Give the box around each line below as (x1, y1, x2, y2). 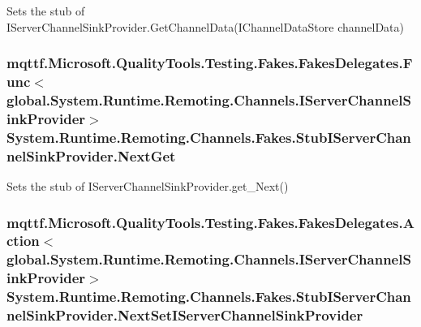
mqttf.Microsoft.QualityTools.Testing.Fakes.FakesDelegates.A (6, 212, 415, 232)
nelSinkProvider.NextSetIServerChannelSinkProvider (6, 305, 363, 325)
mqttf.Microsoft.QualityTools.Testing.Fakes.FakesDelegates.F (6, 53, 413, 73)
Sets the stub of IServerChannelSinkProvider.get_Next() (6, 178, 289, 195)
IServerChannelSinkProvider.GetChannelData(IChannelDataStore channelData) (6, 18, 404, 35)
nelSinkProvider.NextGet (6, 145, 176, 166)
